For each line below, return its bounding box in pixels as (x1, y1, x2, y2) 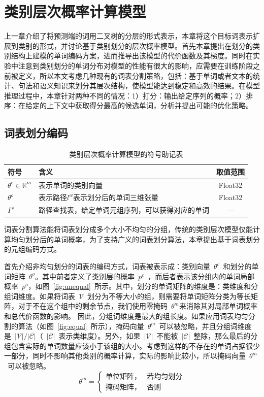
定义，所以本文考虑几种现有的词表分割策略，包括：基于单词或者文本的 (18, 70, 253, 81)
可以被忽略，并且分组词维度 (159, 320, 252, 331)
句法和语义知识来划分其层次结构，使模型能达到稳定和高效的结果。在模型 (18, 80, 260, 91)
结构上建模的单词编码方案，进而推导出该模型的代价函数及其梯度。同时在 (11, 50, 253, 61)
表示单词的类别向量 (39, 179, 103, 190)
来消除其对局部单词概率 (179, 301, 257, 311)
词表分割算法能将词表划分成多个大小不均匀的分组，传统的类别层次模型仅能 (4, 224, 253, 235)
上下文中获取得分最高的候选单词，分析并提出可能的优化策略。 (46, 100, 253, 111)
